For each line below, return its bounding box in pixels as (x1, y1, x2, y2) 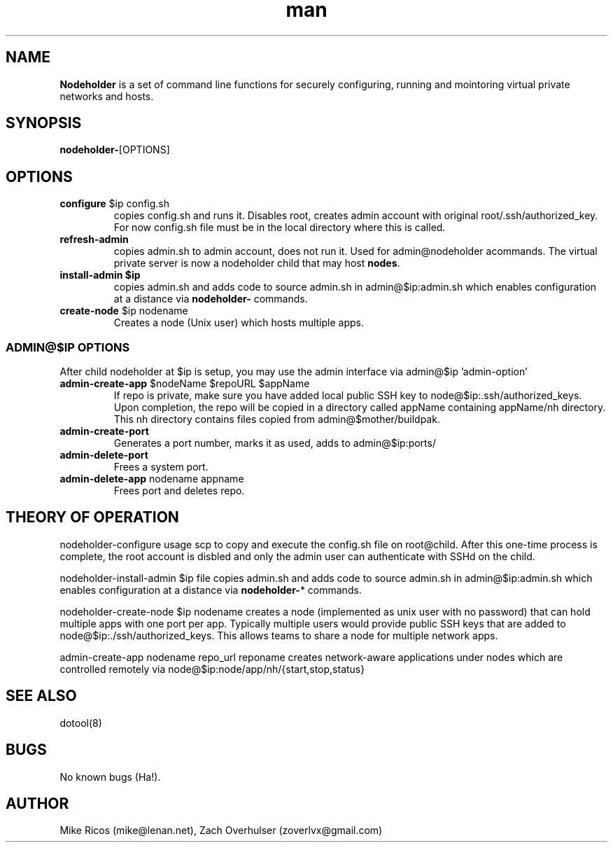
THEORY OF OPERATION (6, 508, 179, 527)
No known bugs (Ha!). (59, 770, 161, 783)
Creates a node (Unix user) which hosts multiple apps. (113, 317, 364, 329)
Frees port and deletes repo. (113, 485, 245, 497)
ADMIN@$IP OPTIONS (6, 340, 130, 354)
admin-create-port (59, 425, 149, 438)
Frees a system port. (113, 461, 209, 473)
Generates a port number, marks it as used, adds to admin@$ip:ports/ (113, 437, 436, 450)
